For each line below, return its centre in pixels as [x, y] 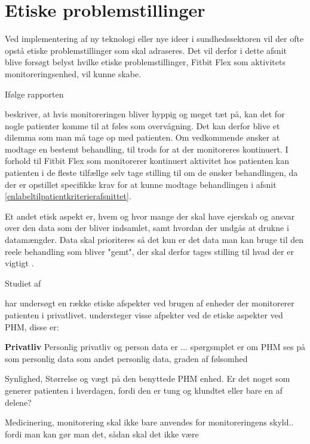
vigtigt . [19, 263]
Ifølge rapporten [34, 94]
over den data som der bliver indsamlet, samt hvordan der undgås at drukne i [147, 228]
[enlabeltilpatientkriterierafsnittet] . [68, 196]
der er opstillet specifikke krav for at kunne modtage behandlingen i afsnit [141, 184]
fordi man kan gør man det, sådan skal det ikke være [102, 434]
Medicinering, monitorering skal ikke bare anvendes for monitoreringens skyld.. [149, 422]
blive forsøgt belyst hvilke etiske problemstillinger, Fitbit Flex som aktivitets [145, 62]
